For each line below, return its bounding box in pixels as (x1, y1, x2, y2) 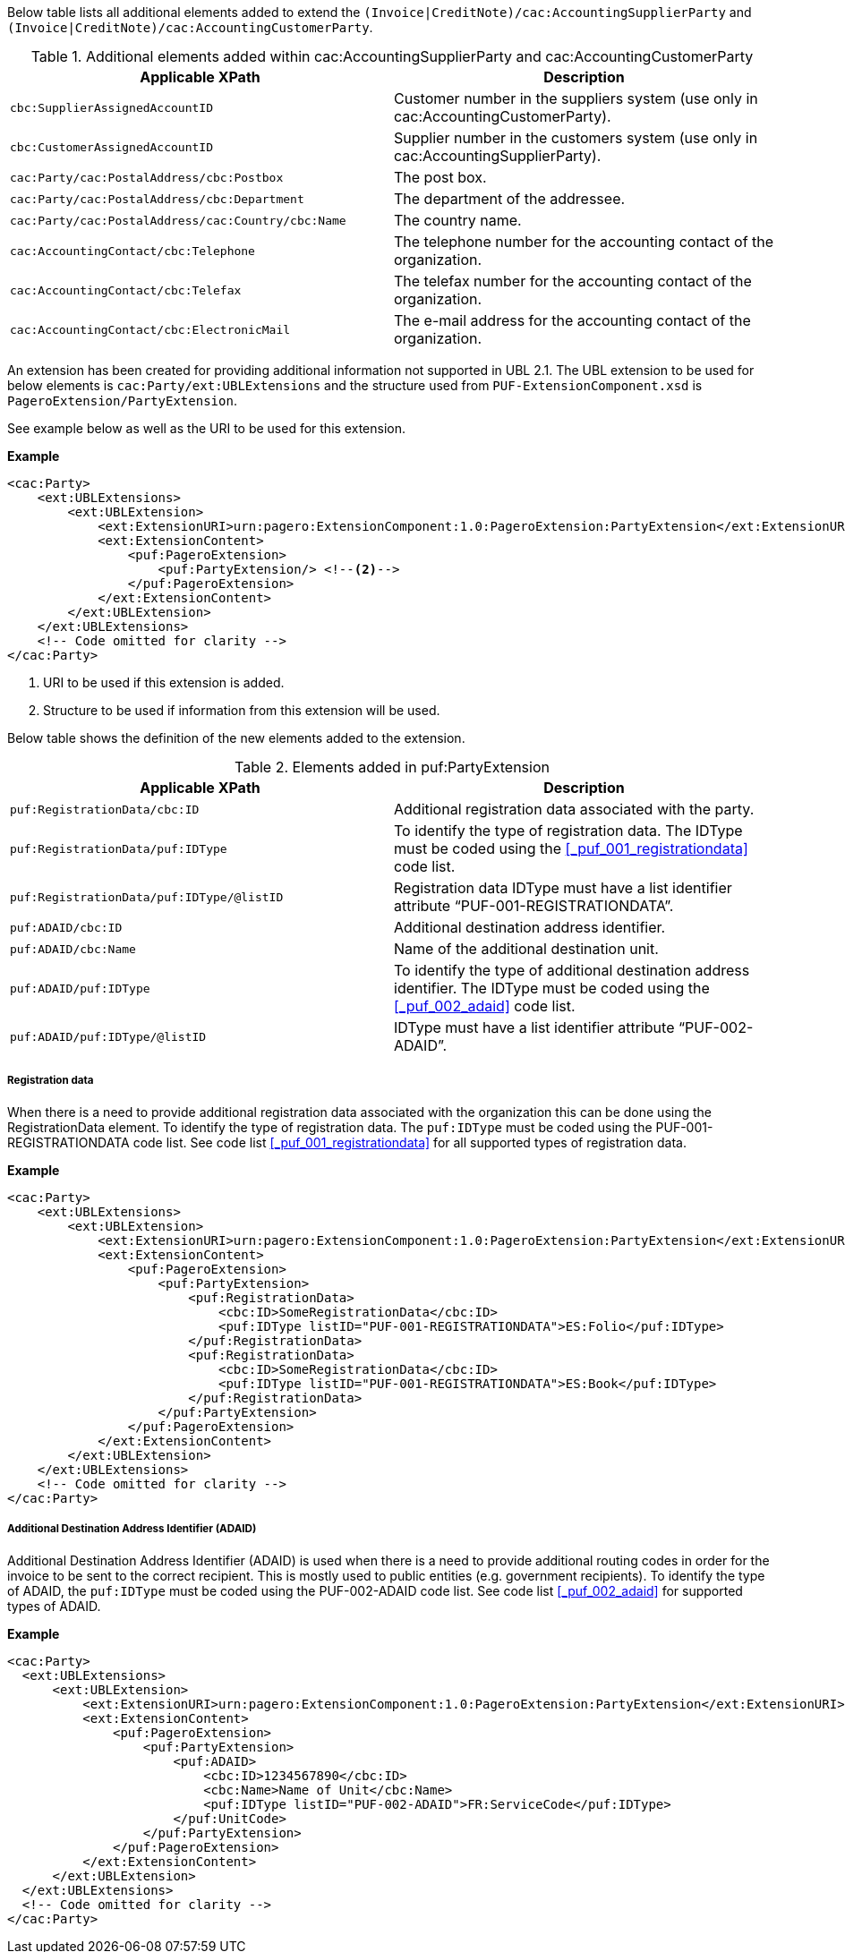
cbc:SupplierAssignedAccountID (10, 100, 213, 115)
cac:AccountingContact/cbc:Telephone (10, 243, 255, 258)
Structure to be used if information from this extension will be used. (43, 703, 440, 718)
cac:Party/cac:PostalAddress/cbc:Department (10, 192, 304, 206)
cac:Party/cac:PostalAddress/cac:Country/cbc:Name (10, 213, 346, 227)
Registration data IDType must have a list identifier (394, 879, 732, 897)
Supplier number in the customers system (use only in (394, 129, 758, 147)
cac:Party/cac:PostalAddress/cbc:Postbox (10, 170, 284, 184)
